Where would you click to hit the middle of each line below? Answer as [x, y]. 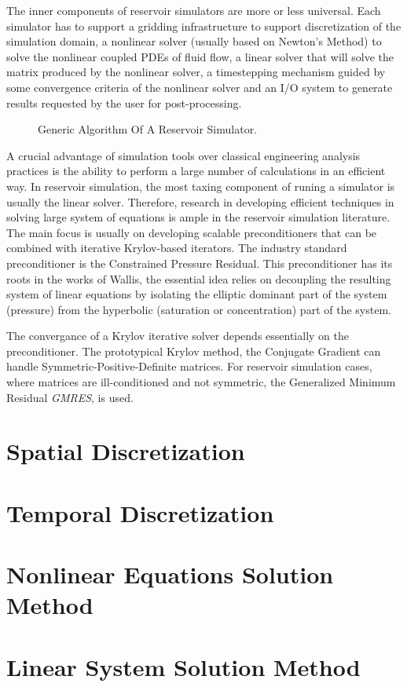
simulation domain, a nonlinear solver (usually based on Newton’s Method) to [194, 41]
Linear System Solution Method [183, 666]
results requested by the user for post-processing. [124, 102]
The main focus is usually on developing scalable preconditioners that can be [192, 232]
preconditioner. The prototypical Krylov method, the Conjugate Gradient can [194, 351]
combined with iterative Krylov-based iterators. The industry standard [177, 248]
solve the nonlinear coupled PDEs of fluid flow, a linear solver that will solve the [200, 56]
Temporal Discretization [140, 512]
